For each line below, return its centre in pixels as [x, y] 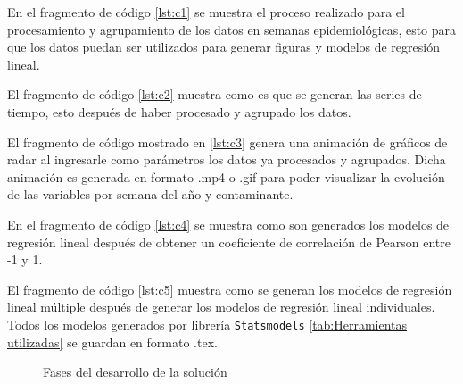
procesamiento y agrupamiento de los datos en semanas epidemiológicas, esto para [232, 29]
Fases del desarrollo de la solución [135, 372]
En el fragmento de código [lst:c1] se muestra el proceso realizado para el [206, 12]
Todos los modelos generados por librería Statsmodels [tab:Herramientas [207, 324]
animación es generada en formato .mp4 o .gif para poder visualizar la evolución [226, 176]
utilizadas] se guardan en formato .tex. [112, 342]
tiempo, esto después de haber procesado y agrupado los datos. [179, 111]
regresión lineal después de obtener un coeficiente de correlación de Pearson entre [229, 242]
